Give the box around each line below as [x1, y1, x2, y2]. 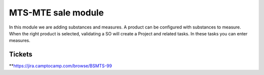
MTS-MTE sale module [9, 7, 104, 18]
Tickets [9, 50, 33, 59]
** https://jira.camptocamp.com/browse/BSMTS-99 [9, 63, 112, 69]
